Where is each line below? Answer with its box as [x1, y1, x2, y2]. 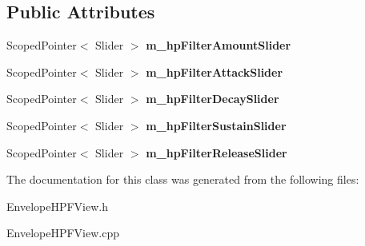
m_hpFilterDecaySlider [146, 90, 279, 107]
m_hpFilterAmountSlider [146, 37, 291, 54]
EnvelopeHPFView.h [6, 197, 108, 214]
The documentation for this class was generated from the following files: [6, 171, 359, 188]
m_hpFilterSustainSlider [146, 117, 287, 133]
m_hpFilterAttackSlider [146, 63, 283, 80]
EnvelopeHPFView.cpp [6, 224, 119, 241]
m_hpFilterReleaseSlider [146, 144, 287, 161]
